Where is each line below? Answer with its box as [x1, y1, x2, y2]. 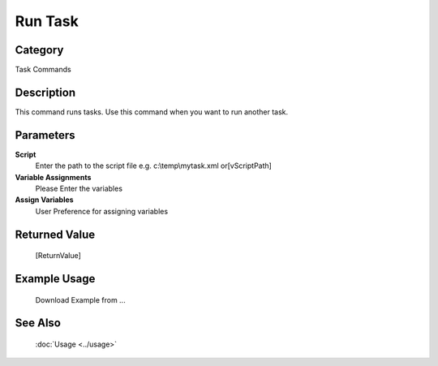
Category [15, 43, 64, 57]
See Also [15, 316, 61, 330]
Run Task [15, 12, 79, 30]
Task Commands [15, 65, 72, 75]
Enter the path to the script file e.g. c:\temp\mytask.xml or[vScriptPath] [35, 161, 272, 170]
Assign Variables [15, 195, 74, 205]
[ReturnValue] [35, 251, 81, 261]
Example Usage [15, 272, 96, 286]
